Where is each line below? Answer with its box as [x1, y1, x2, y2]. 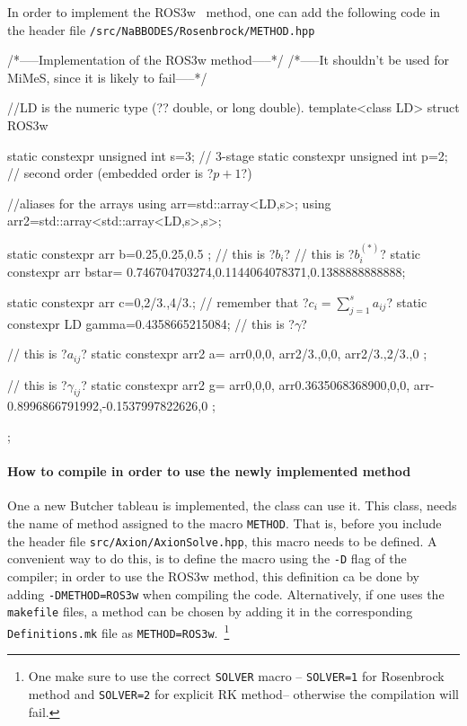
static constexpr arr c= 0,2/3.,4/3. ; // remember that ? [7, 292, 309, 311]
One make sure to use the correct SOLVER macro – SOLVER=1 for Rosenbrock [28, 667, 445, 686]
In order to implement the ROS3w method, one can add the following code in [7, 3, 441, 21]
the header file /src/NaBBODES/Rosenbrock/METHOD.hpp [7, 20, 315, 39]
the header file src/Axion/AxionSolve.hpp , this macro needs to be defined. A [7, 531, 437, 550]
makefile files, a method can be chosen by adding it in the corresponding [7, 602, 413, 621]
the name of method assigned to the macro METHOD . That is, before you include [7, 514, 442, 533]
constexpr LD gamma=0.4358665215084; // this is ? [7, 314, 295, 332]
